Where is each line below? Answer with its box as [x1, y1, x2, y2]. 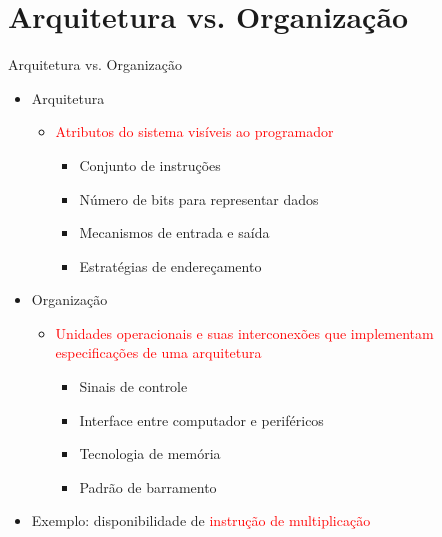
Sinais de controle [79, 376, 188, 397]
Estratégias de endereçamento [79, 255, 262, 276]
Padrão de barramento [79, 476, 217, 497]
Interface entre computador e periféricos [79, 409, 324, 430]
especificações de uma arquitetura [55, 342, 262, 363]
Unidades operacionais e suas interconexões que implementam [55, 322, 434, 343]
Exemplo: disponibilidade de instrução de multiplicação [31, 510, 371, 531]
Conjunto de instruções [79, 154, 221, 175]
